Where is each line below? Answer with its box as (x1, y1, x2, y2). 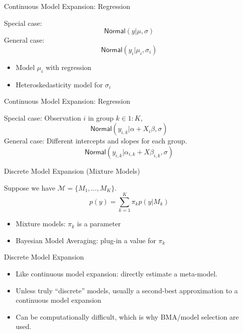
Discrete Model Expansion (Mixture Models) (4, 165, 140, 176)
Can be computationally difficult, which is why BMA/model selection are (15, 311, 239, 322)
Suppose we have (4, 182, 56, 193)
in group (88, 112, 114, 123)
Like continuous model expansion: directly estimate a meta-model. (15, 268, 218, 279)
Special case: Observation (4, 112, 81, 123)
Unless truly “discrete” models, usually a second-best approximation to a (15, 285, 238, 295)
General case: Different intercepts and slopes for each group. (4, 135, 187, 146)
